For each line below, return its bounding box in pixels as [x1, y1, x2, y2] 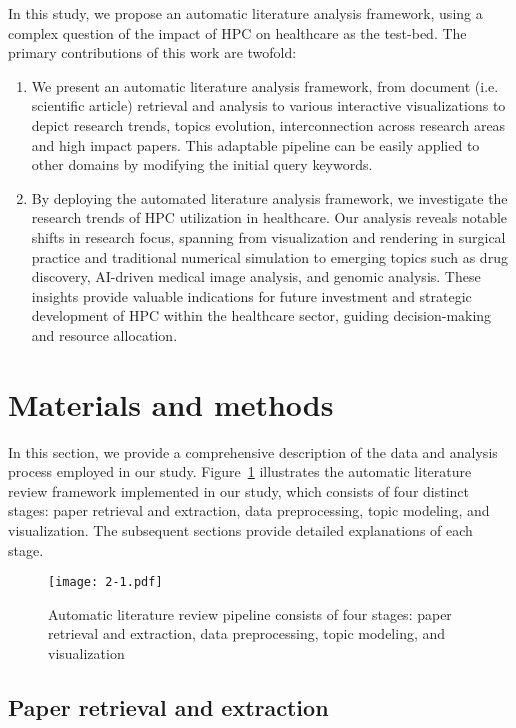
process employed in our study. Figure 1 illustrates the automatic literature [8, 461, 472, 482]
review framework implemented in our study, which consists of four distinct [8, 480, 470, 501]
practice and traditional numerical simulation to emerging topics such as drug [31, 246, 508, 267]
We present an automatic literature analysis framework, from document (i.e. [31, 75, 499, 96]
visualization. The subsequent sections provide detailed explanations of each [8, 520, 473, 540]
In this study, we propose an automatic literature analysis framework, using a [8, 3, 483, 23]
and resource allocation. [31, 324, 178, 345]
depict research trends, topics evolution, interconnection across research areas [31, 114, 506, 135]
